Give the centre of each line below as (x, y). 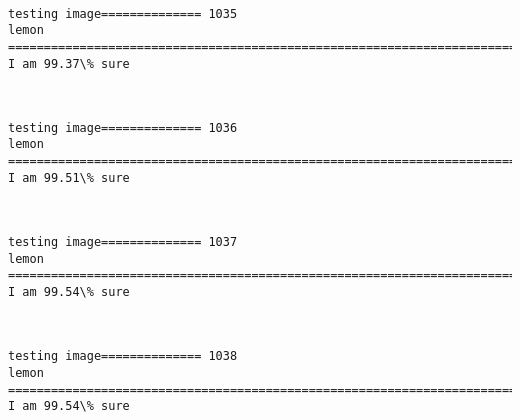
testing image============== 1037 (123, 242)
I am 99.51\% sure (69, 177)
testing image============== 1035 (123, 13)
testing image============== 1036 (123, 127)
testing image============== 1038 (123, 356)
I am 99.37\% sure (69, 63)
